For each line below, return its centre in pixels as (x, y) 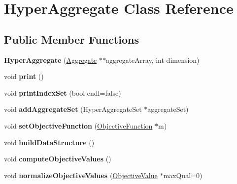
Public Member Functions (71, 39)
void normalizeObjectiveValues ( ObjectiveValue (81, 175)
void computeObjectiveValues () (58, 159)
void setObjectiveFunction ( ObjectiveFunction (78, 125)
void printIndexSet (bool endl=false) (63, 92)
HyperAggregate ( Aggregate (51, 60)
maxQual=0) (183, 175)
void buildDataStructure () (49, 142)
